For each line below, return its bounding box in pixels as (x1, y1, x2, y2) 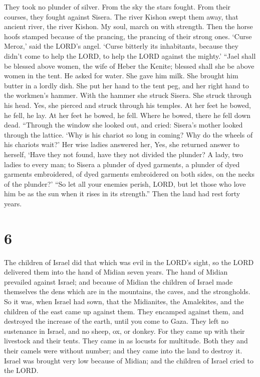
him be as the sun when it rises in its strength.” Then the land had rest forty (4, 188, 240, 199)
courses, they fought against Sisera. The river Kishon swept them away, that (4, 11, 238, 22)
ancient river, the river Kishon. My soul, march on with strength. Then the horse (4, 21, 253, 32)
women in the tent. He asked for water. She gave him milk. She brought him (4, 70, 238, 81)
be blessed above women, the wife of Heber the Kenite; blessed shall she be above (4, 60, 254, 71)
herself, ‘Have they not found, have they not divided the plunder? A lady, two (4, 149, 243, 159)
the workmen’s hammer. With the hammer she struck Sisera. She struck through (4, 90, 252, 100)
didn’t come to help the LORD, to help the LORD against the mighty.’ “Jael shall (4, 50, 256, 61)
